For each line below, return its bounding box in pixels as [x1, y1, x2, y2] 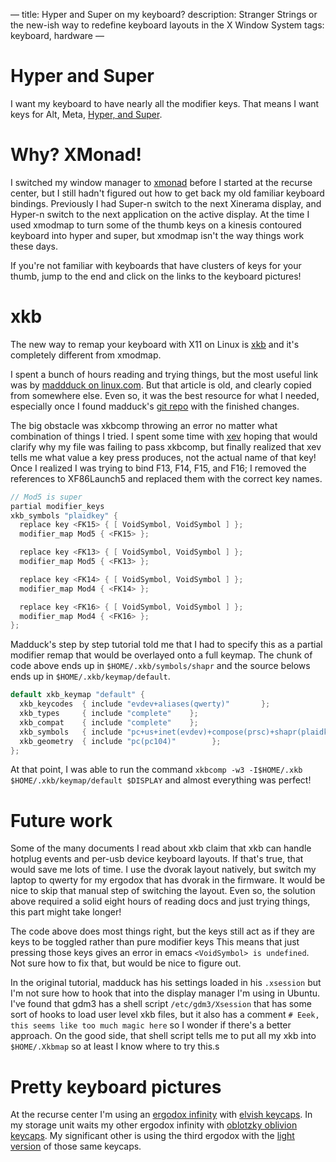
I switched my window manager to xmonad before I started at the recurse [10, 176, 313, 188]
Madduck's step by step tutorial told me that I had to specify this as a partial [10, 639, 323, 651]
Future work [10, 809, 113, 832]
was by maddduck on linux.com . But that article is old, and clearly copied [10, 379, 312, 391]
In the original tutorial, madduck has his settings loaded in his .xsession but [10, 977, 322, 989]
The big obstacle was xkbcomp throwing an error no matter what [10, 419, 278, 431]
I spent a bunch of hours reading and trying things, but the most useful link [10, 368, 319, 380]
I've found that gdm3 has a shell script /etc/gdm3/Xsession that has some [10, 998, 312, 1010]
